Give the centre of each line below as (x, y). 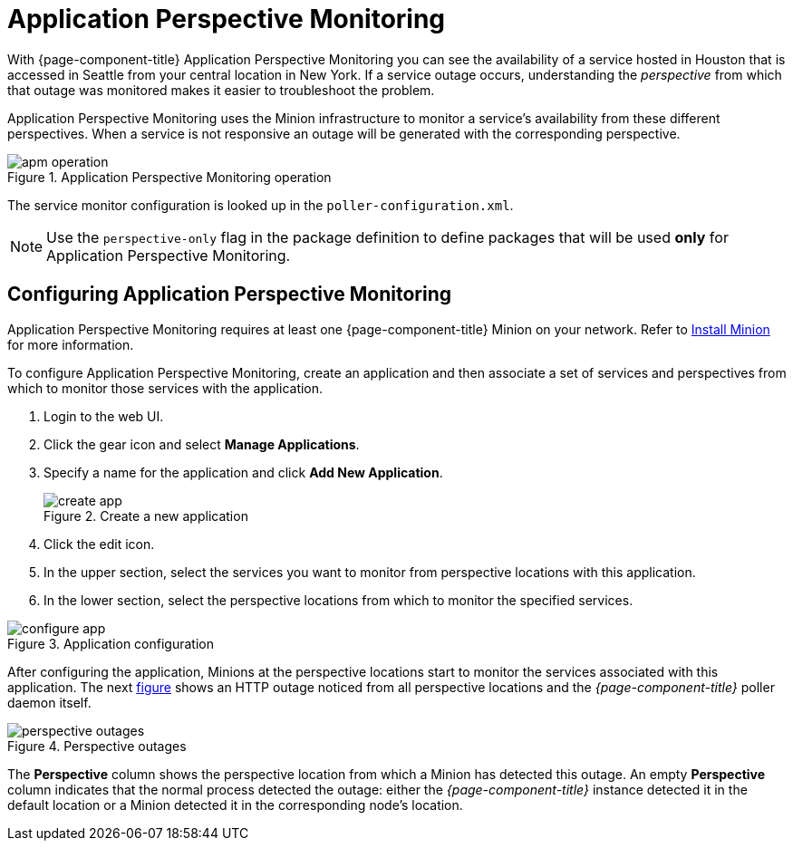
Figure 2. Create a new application (146, 516)
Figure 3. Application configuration (111, 643)
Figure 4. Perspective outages (97, 746)
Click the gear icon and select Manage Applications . (202, 444)
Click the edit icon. (99, 544)
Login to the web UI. (104, 416)
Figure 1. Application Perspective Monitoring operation (169, 177)
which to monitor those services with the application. (165, 388)
